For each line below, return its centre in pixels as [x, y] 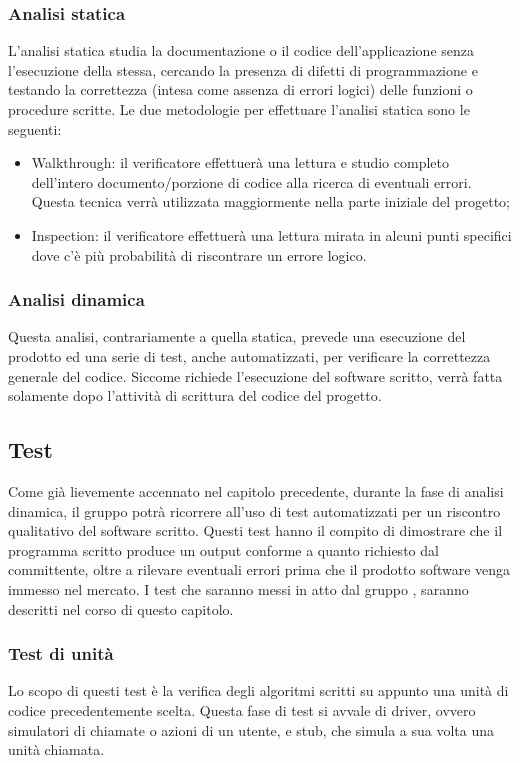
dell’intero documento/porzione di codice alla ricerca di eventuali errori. [251, 181]
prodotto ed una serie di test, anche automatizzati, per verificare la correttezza [249, 355]
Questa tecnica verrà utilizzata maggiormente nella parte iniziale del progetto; [270, 201]
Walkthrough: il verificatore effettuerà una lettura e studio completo [240, 162]
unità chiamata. [56, 749]
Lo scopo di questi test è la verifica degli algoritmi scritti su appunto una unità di [258, 690]
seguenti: [35, 128]
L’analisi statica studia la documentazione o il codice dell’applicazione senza [241, 50]
